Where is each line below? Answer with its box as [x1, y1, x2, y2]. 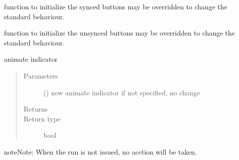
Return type [23, 113, 61, 123]
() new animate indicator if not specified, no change [43, 87, 200, 97]
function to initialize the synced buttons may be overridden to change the [4, 1, 227, 11]
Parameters [23, 70, 58, 80]
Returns [23, 104, 48, 114]
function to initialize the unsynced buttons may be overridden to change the [4, 28, 235, 38]
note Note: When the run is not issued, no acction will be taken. [4, 146, 197, 157]
